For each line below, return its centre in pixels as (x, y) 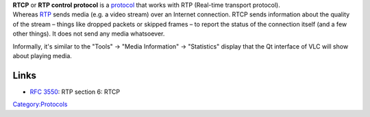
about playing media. (42, 55)
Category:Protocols (40, 104)
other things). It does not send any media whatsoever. (89, 34)
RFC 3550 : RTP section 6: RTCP (75, 92)
